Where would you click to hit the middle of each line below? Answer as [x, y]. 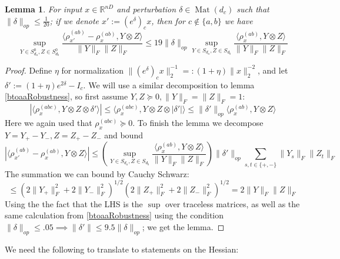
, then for [168, 20]
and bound [124, 135]
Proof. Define [29, 70]
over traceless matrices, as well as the [233, 203]
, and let [273, 70]
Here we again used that [49, 122]
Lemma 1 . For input [44, 9]
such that [253, 9]
